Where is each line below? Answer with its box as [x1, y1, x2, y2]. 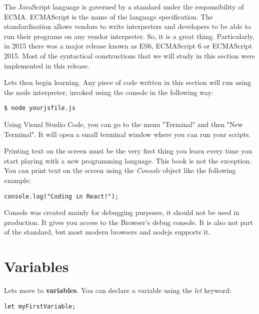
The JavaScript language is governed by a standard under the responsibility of [4, 1, 244, 11]
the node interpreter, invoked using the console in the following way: [4, 86, 213, 97]
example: [4, 174, 31, 185]
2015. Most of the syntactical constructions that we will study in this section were [4, 50, 255, 60]
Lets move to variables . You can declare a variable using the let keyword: [4, 285, 231, 295]
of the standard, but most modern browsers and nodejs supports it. [4, 226, 210, 237]
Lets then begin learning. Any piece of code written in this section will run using [4, 77, 251, 87]
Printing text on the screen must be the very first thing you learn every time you [4, 145, 252, 156]
